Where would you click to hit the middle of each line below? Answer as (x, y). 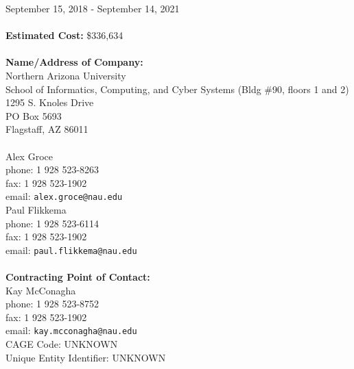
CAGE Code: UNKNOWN (62, 344)
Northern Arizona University (66, 75)
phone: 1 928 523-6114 (52, 223)
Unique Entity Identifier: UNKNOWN (86, 357)
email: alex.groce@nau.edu (64, 196)
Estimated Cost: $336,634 (64, 35)
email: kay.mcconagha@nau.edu (71, 330)
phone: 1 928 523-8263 (52, 169)
